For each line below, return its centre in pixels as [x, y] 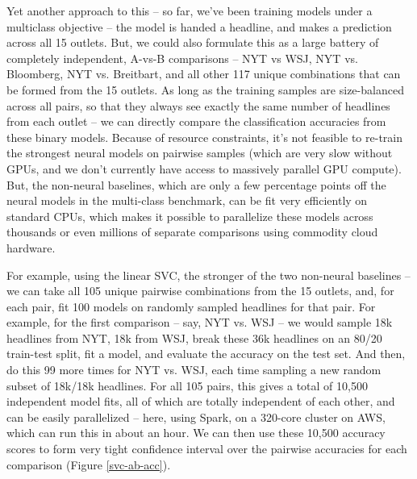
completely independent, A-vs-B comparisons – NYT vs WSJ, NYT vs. [182, 58]
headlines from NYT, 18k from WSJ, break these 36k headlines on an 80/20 [194, 337]
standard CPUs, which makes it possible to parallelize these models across [190, 216]
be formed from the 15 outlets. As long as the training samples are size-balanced [205, 89]
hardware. [31, 247]
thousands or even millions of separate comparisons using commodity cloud [192, 232]
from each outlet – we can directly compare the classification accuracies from [196, 121]
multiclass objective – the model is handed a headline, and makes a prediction [199, 26]
